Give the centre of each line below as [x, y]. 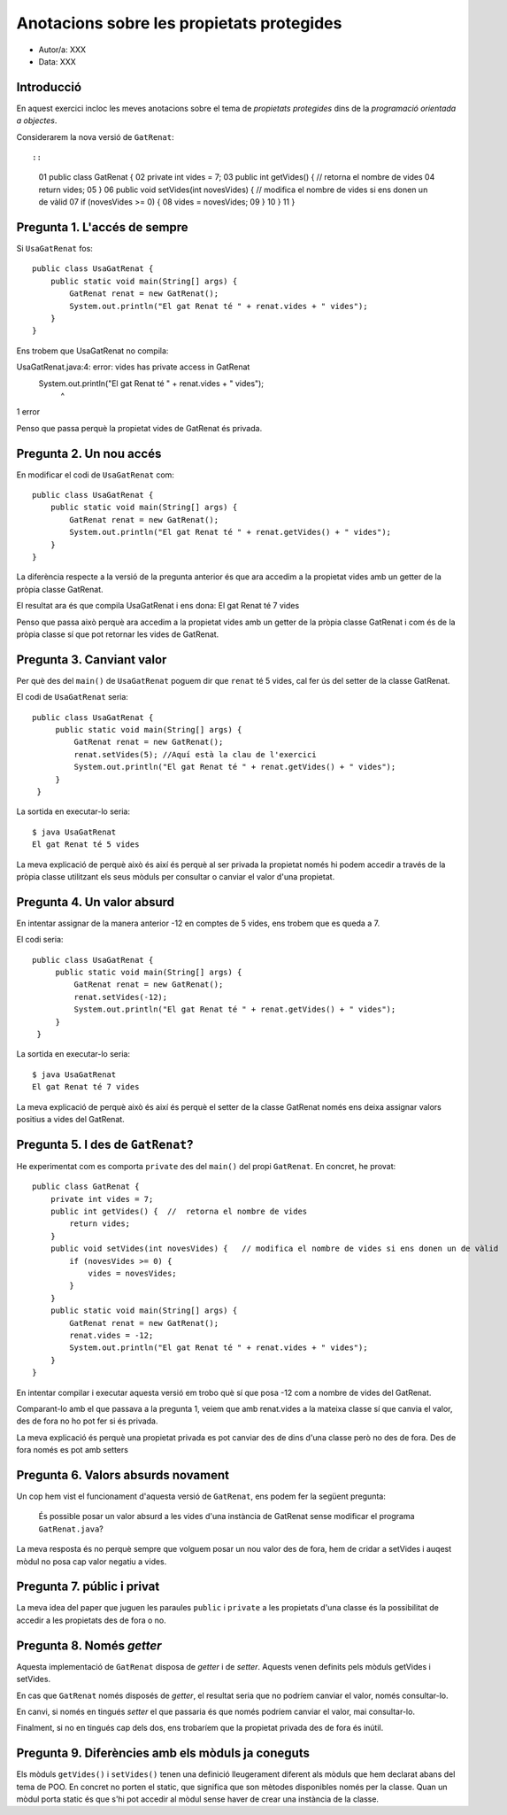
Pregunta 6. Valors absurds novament [123, 1475]
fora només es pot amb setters [72, 1450]
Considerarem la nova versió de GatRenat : [95, 136]
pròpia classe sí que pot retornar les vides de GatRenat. [118, 634]
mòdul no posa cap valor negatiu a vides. [92, 1561]
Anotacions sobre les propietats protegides [179, 23]
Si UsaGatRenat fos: [54, 249]
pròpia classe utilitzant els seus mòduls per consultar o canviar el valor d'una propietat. [176, 876]
